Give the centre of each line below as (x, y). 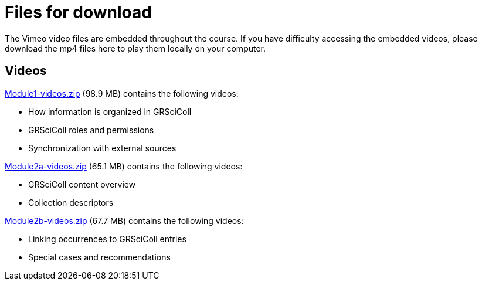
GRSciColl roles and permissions (91, 130)
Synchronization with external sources (102, 148)
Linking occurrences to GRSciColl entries (107, 239)
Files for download (78, 12)
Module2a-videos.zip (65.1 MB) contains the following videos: (124, 166)
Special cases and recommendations (99, 257)
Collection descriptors (71, 202)
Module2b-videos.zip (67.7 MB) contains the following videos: (124, 220)
